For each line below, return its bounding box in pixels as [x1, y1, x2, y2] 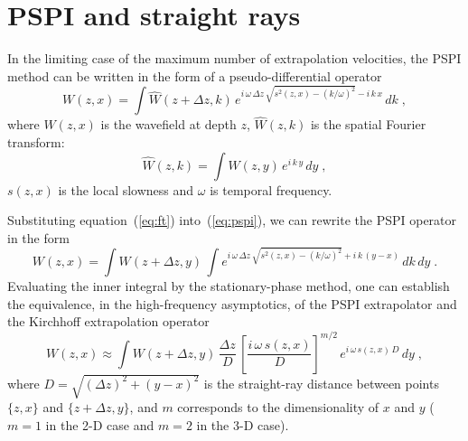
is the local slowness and [58, 180, 194, 199]
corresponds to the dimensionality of [177, 398, 379, 417]
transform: [7, 133, 65, 152]
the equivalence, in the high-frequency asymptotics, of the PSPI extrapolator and [7, 294, 457, 313]
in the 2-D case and [45, 415, 154, 434]
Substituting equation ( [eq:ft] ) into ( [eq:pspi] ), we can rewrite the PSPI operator [7, 211, 457, 230]
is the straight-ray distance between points [203, 373, 439, 392]
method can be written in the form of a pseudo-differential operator [7, 66, 382, 85]
